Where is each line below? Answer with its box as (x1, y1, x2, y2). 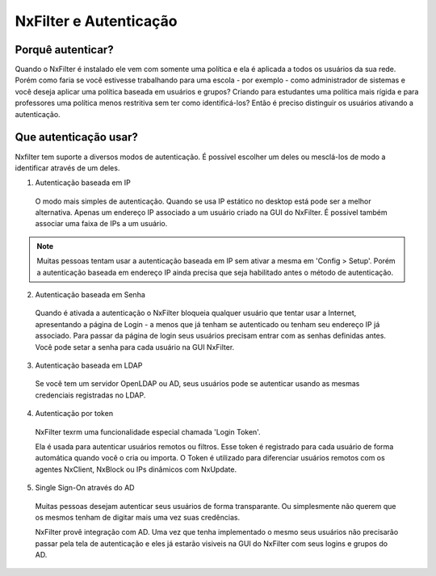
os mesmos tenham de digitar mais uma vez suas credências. (35, 512, 241, 522)
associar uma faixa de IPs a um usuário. (35, 219, 168, 229)
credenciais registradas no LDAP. (35, 390, 146, 400)
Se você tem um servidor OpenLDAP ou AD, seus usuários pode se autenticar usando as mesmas (35, 379, 360, 389)
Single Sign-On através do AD (35, 483, 135, 493)
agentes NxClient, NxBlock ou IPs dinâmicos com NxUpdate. (35, 465, 237, 474)
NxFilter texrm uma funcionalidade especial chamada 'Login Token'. (35, 427, 262, 436)
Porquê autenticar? (15, 43, 114, 57)
